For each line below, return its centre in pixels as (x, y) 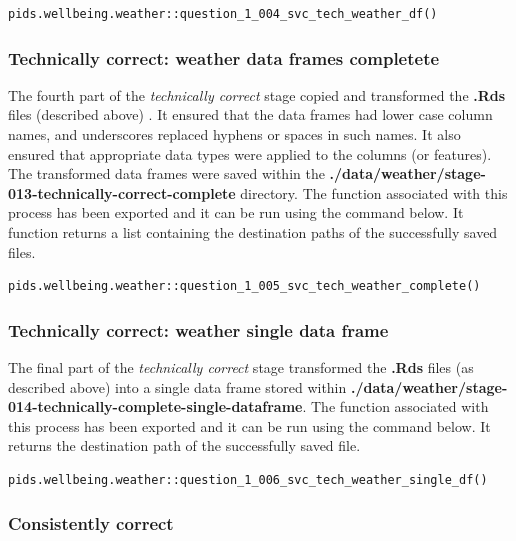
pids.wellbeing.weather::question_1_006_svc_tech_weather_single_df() (248, 479)
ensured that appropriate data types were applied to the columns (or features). (250, 153)
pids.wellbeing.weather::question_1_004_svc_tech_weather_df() (223, 14)
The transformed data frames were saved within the (166, 173)
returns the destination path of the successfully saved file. (184, 445)
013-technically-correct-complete (122, 192)
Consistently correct (91, 523)
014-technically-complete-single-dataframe (155, 406)
